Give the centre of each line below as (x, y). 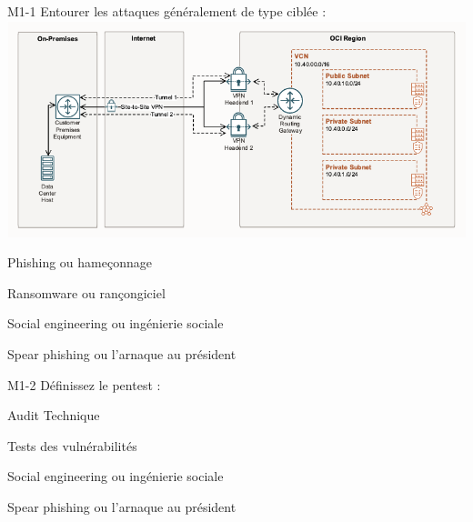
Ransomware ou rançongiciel (86, 292)
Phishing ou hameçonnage (80, 262)
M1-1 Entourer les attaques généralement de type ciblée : (167, 11)
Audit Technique (54, 415)
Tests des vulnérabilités (72, 445)
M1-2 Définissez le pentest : (84, 384)
